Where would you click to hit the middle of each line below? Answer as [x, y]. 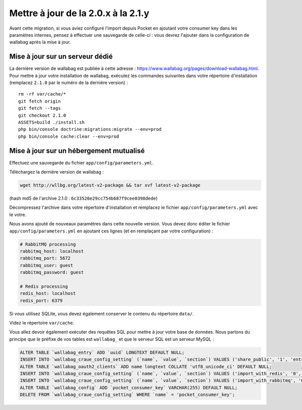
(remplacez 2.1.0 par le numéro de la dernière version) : [69, 83]
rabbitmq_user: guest [47, 265]
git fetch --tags [40, 108]
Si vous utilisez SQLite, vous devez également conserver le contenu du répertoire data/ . [101, 313]
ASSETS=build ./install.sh [52, 122]
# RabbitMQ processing [48, 244]
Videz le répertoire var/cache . [42, 323]
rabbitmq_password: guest [52, 272]
